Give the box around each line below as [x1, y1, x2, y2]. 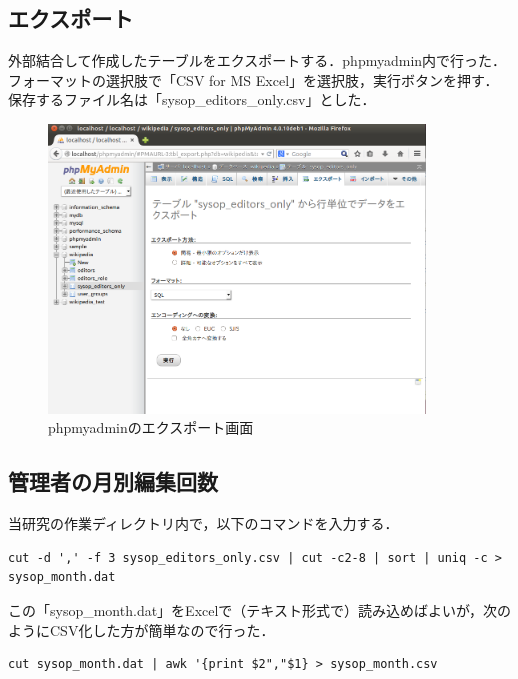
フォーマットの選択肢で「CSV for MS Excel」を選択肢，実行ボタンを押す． [8, 69, 499, 90]
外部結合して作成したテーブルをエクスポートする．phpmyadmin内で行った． [8, 50, 507, 71]
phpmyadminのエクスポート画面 [48, 417, 254, 438]
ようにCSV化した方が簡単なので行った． [8, 619, 275, 640]
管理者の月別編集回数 [8, 466, 218, 497]
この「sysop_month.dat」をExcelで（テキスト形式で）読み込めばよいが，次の [8, 599, 512, 620]
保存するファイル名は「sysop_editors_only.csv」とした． [8, 89, 376, 110]
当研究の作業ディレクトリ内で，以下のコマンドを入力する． [8, 513, 399, 534]
